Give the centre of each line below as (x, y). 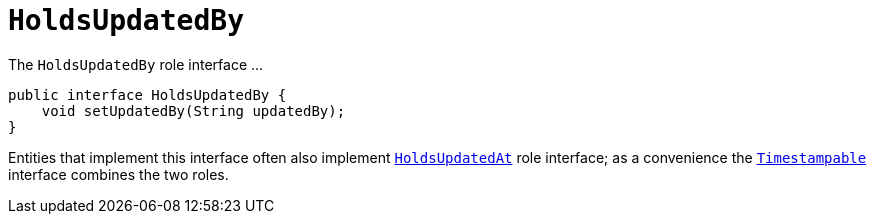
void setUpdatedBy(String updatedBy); (193, 110)
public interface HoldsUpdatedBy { (147, 94)
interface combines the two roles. (118, 174)
